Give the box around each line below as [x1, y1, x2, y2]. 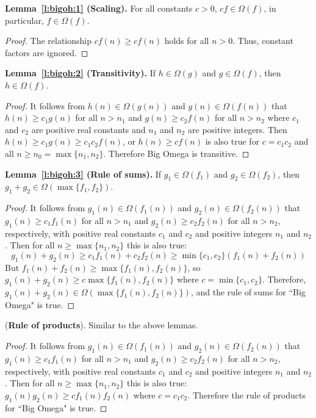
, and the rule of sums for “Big [190, 286, 306, 298]
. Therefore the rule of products [187, 388, 306, 401]
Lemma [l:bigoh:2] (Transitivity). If [5, 67, 156, 79]
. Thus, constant [232, 34, 293, 47]
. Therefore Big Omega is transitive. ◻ [103, 146, 250, 159]
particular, [5, 13, 44, 26]
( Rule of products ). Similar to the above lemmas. [5, 319, 198, 331]
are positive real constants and [31, 123, 146, 135]
